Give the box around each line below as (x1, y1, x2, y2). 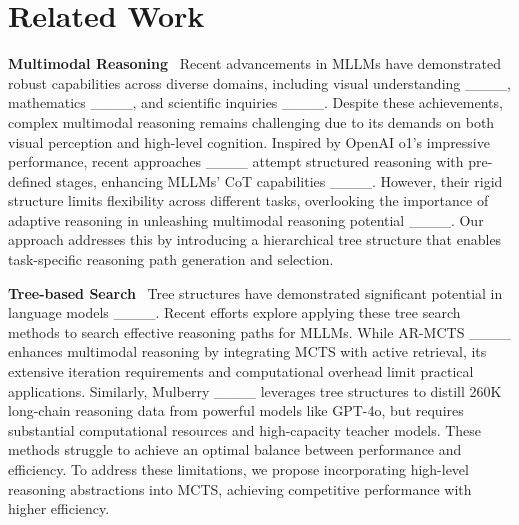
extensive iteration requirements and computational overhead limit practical (8, 361, 474, 382)
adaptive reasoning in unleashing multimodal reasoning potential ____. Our (8, 209, 484, 230)
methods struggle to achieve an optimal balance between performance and (8, 439, 462, 460)
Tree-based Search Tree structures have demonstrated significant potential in (8, 282, 503, 303)
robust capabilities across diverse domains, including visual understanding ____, (8, 72, 511, 93)
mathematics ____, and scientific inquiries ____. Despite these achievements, (8, 92, 503, 113)
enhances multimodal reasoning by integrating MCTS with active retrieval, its (8, 341, 487, 362)
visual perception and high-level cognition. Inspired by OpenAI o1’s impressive (8, 131, 490, 152)
